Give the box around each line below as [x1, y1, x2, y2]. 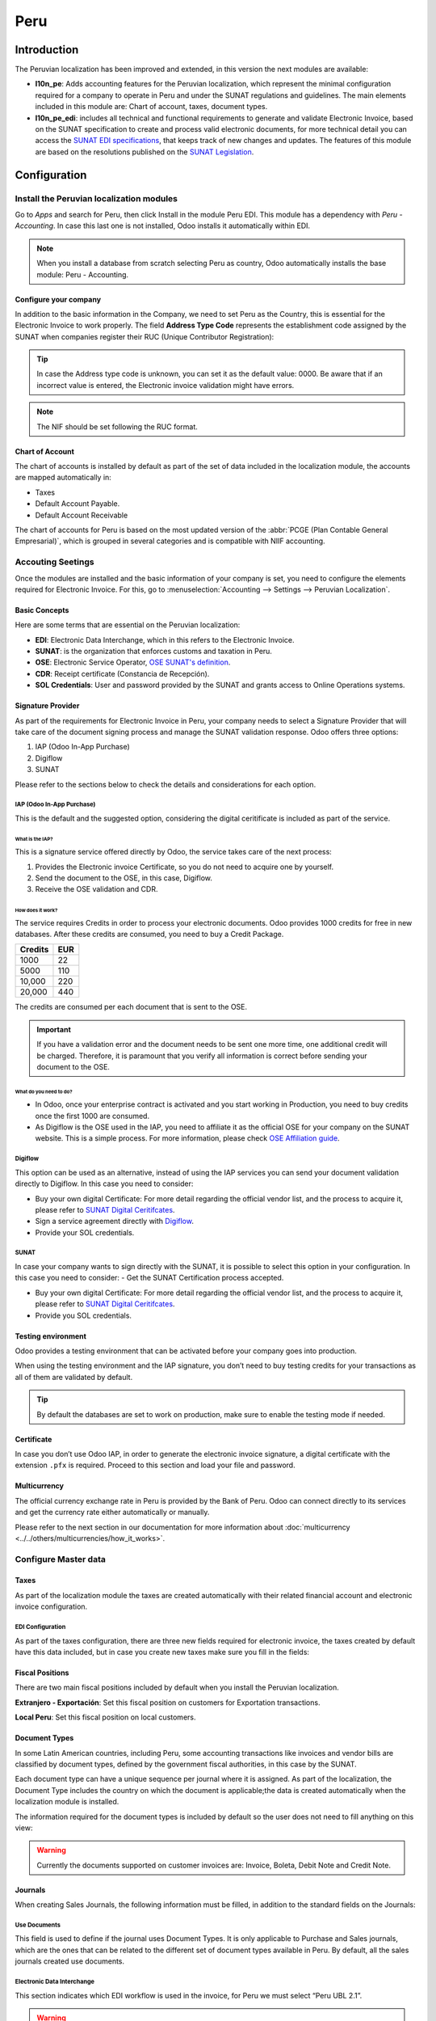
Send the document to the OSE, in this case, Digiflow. [35, 873, 213, 883]
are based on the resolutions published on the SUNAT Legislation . [35, 146, 254, 157]
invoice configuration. [15, 1601, 88, 1612]
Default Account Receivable [35, 510, 128, 520]
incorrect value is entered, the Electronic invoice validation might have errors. [36, 380, 295, 390]
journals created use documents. [15, 1956, 125, 1966]
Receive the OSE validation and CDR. [35, 884, 158, 894]
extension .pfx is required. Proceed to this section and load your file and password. [15, 1460, 296, 1470]
